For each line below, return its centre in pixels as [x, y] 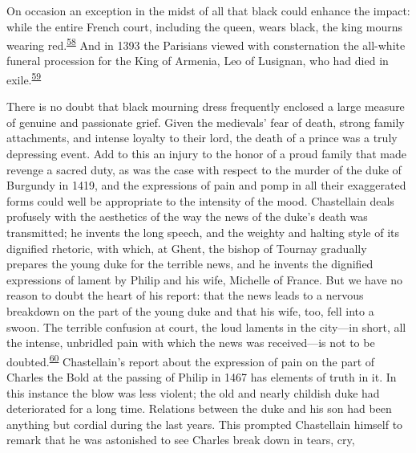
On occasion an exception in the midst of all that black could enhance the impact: [208, 10]
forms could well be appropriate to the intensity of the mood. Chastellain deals [200, 200]
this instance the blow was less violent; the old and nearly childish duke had [193, 392]
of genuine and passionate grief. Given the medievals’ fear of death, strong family [206, 122]
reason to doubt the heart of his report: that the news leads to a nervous [185, 295]
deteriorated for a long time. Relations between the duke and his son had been [199, 408]
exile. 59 [24, 78]
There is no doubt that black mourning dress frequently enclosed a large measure [206, 106]
